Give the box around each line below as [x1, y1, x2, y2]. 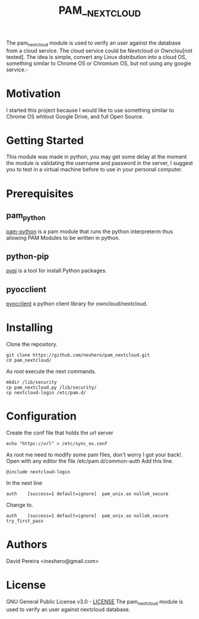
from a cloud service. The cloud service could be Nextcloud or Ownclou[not [6, 47, 193, 54]
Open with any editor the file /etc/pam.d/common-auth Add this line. [6, 458, 173, 465]
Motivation [6, 87, 61, 100]
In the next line [6, 480, 43, 487]
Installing [6, 321, 53, 334]
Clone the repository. [6, 340, 58, 348]
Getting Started [6, 133, 84, 147]
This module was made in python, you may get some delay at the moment [6, 153, 187, 161]
